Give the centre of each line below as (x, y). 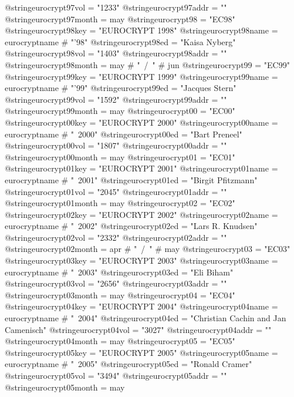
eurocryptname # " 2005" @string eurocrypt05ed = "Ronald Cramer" (129, 364)
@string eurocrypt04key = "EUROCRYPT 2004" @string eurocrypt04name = (141, 306)
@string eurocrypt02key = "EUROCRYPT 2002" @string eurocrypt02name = (141, 214)
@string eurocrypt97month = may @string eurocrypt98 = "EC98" (120, 18)
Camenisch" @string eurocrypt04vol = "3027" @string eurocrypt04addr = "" (138, 329)
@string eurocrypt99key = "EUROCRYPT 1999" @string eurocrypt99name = (141, 76)
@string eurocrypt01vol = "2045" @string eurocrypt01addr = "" (116, 191)
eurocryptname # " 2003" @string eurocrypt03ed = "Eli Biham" (119, 272)
